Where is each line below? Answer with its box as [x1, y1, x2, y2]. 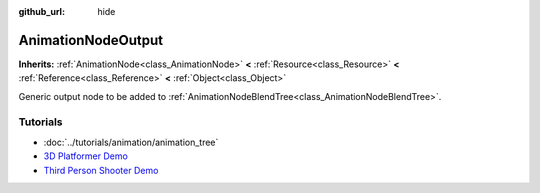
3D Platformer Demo [43, 150, 129, 162]
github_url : [18, 6, 65, 17]
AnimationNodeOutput [18, 31, 164, 49]
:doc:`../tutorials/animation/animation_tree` [43, 136, 219, 148]
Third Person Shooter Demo [43, 164, 159, 176]
